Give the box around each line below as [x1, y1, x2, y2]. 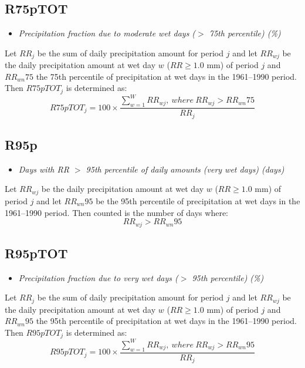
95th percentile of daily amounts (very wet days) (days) [86, 163, 284, 175]
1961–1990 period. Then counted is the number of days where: [5, 206, 228, 218]
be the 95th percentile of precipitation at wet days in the [96, 194, 300, 207]
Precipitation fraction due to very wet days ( [18, 271, 178, 283]
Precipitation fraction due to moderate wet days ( [18, 27, 196, 39]
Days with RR [18, 163, 69, 175]
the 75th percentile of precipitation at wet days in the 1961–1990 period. [36, 70, 297, 82]
